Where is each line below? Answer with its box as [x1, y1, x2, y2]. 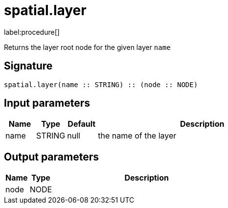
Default [68, 119, 96, 129]
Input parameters [4, 97, 91, 110]
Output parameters [4, 150, 99, 163]
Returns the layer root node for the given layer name [4, 43, 171, 51]
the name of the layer [98, 131, 177, 141]
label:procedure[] [4, 27, 60, 36]
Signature [4, 60, 53, 72]
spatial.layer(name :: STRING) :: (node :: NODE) [4, 80, 198, 89]
